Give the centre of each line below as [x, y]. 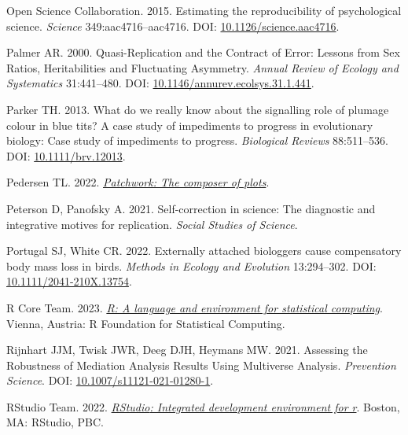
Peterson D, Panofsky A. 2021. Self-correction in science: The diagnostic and [191, 208]
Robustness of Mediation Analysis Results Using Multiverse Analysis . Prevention [201, 365]
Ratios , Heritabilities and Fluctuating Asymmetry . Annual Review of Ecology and [202, 67]
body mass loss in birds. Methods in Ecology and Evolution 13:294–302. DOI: [191, 265]
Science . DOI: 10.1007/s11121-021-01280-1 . [110, 380]
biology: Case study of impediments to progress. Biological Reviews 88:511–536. [197, 140]
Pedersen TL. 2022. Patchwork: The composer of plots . [138, 182]
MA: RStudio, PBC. [55, 422]
